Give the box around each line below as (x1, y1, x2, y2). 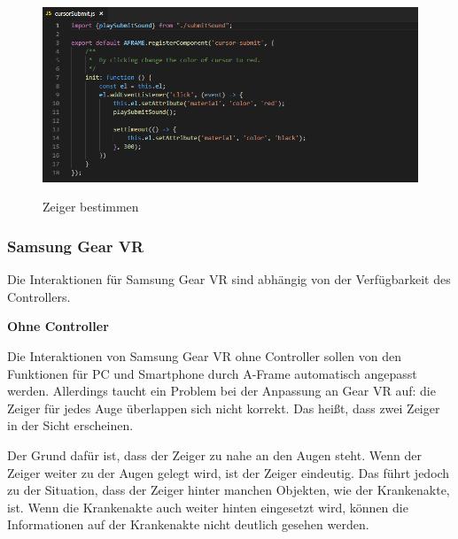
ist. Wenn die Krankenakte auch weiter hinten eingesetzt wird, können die (7, 497, 408, 516)
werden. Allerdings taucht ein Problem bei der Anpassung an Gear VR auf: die (7, 381, 436, 400)
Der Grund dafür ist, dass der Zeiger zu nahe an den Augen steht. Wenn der (7, 446, 422, 465)
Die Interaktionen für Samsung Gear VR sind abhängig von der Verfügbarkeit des (7, 270, 451, 289)
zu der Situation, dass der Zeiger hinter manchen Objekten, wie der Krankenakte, (7, 481, 450, 499)
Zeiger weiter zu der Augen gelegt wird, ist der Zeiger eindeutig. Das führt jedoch (7, 463, 450, 481)
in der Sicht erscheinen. (7, 416, 134, 435)
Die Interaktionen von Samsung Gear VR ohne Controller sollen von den (7, 347, 401, 366)
